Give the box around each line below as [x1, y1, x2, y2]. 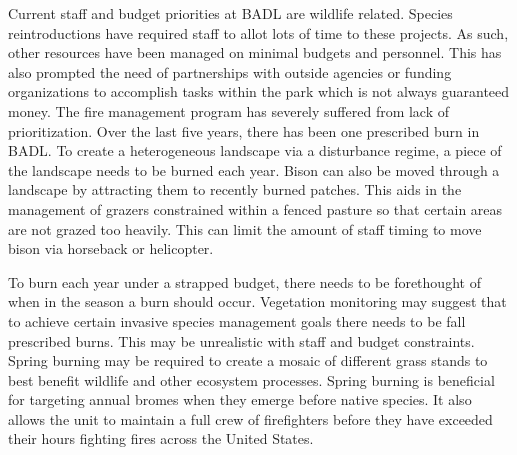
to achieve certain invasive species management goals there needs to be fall [8, 310, 466, 331]
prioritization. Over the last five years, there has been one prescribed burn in [8, 120, 480, 141]
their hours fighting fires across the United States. [8, 428, 314, 449]
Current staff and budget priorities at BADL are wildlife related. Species [8, 3, 453, 23]
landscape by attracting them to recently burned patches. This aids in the [8, 179, 462, 200]
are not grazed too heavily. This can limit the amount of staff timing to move [8, 218, 482, 239]
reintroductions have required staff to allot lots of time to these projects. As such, [8, 22, 509, 43]
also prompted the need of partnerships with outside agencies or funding [8, 61, 452, 82]
